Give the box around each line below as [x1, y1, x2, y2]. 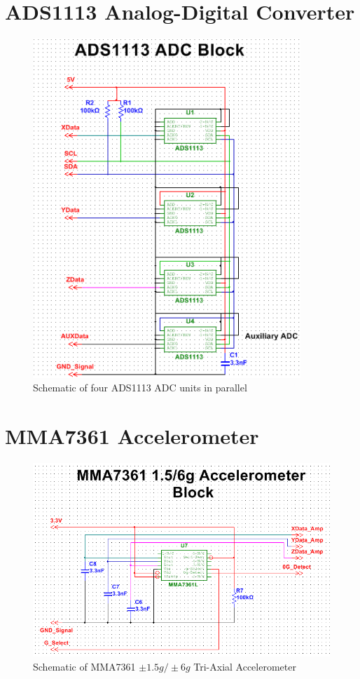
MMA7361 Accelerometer [5, 421, 259, 450]
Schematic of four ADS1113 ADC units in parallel [33, 380, 247, 395]
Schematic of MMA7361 [33, 659, 136, 674]
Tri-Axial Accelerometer [193, 659, 296, 674]
